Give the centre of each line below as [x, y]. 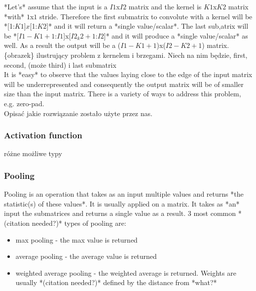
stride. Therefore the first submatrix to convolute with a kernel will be [146, 16]
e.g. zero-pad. [24, 103]
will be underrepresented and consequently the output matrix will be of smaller [124, 84]
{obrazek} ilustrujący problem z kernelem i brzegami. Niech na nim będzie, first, [126, 55]
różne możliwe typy [33, 153]
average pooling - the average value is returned [86, 256]
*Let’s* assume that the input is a [56, 6]
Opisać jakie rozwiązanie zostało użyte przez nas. [78, 113]
